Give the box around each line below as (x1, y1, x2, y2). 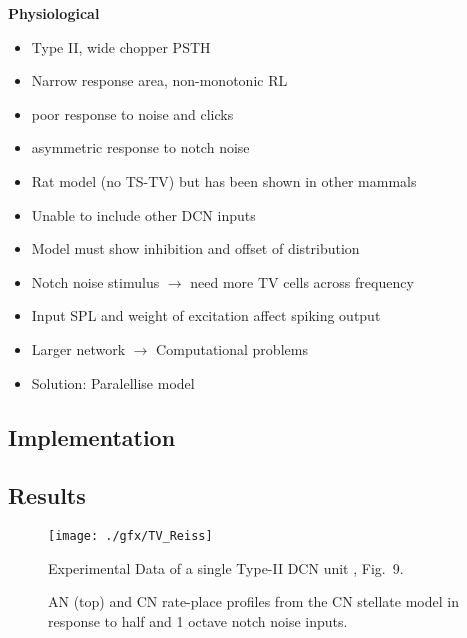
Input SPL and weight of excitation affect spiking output (31, 305, 381, 326)
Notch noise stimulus (31, 271, 160, 292)
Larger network (31, 338, 126, 359)
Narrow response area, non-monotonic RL (31, 70, 288, 91)
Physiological (8, 3, 100, 23)
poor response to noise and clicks (31, 103, 234, 124)
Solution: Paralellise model (31, 372, 195, 393)
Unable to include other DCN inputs (31, 204, 256, 225)
